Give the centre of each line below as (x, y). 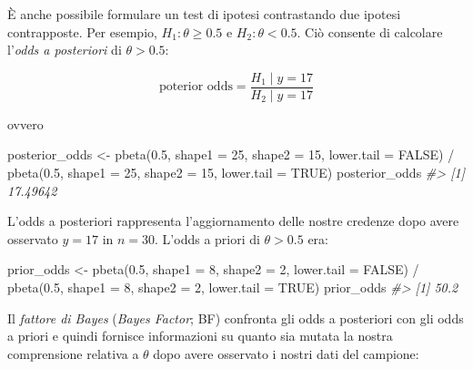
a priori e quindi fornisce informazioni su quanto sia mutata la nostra (200, 336)
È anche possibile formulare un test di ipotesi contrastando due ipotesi (204, 14)
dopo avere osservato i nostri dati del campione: (286, 353)
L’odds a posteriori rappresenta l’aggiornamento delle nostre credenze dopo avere (233, 221)
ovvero (25, 123)
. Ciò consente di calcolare (370, 31)
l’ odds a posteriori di (65, 50)
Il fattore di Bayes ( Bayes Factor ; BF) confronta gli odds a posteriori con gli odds (236, 318)
